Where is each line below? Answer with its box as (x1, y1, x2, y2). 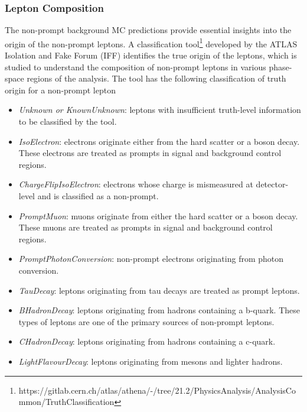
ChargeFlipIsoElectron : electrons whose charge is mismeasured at (18, 178, 253, 190)
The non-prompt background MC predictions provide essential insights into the (5, 24, 292, 36)
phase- (269, 60, 292, 73)
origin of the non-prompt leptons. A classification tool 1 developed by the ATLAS (5, 35, 298, 50)
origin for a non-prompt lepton (5, 83, 116, 96)
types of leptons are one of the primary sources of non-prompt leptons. (18, 315, 275, 327)
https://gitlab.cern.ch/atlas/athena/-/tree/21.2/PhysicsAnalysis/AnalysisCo (18, 384, 296, 396)
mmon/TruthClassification (18, 395, 115, 408)
